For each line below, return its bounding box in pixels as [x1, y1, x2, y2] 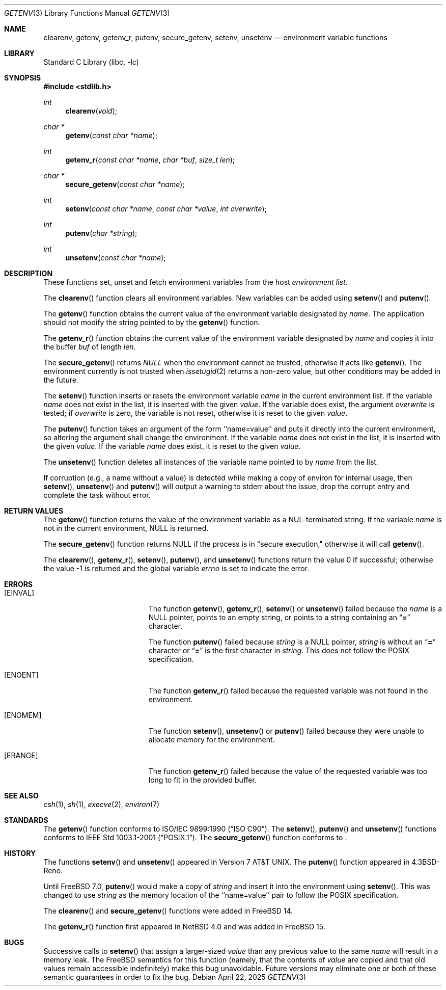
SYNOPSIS [4, 73, 41, 82]
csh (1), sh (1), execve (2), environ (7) [43, 800, 160, 809]
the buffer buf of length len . [43, 342, 136, 351]
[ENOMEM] [4, 711, 42, 719]
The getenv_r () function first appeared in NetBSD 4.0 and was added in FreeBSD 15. [43, 922, 325, 931]
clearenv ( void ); [65, 106, 118, 115]
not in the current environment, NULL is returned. [43, 524, 209, 532]
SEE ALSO [4, 791, 39, 800]
